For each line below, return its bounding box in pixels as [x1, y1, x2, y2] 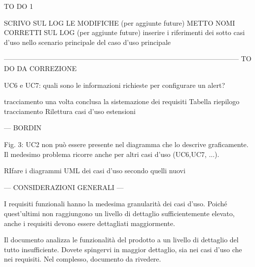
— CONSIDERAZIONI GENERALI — [4, 182, 124, 192]
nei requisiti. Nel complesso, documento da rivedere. [4, 254, 161, 264]
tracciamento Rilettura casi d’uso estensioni [4, 106, 136, 116]
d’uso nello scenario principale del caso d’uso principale [4, 37, 171, 47]
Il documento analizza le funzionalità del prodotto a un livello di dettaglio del [4, 234, 239, 245]
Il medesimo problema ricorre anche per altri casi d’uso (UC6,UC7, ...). [4, 149, 219, 159]
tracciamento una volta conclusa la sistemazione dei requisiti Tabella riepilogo [4, 96, 240, 107]
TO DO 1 [4, 1, 33, 11]
